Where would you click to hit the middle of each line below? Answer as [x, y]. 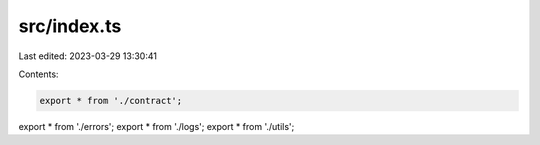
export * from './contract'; [111, 100]
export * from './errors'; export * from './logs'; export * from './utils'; [156, 126]
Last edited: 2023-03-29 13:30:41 [87, 56]
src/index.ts [70, 26]
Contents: [38, 74]
